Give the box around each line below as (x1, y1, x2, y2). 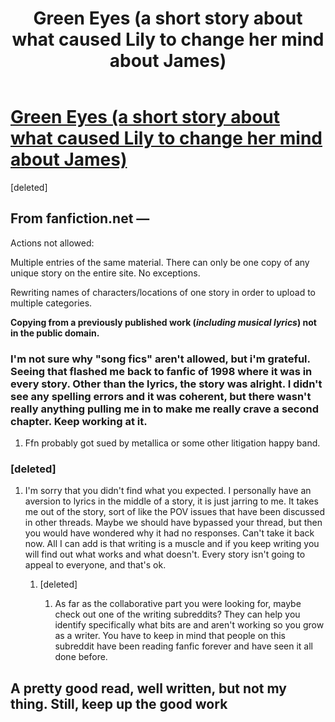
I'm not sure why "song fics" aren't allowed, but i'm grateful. (10, 352, 311, 366)
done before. (54, 651, 108, 663)
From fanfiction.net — (10, 210, 150, 227)
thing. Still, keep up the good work (10, 695, 228, 712)
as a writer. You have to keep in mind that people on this (54, 630, 286, 642)
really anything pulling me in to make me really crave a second (10, 402, 319, 416)
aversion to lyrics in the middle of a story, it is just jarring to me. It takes (24, 495, 319, 507)
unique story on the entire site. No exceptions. (10, 267, 201, 279)
